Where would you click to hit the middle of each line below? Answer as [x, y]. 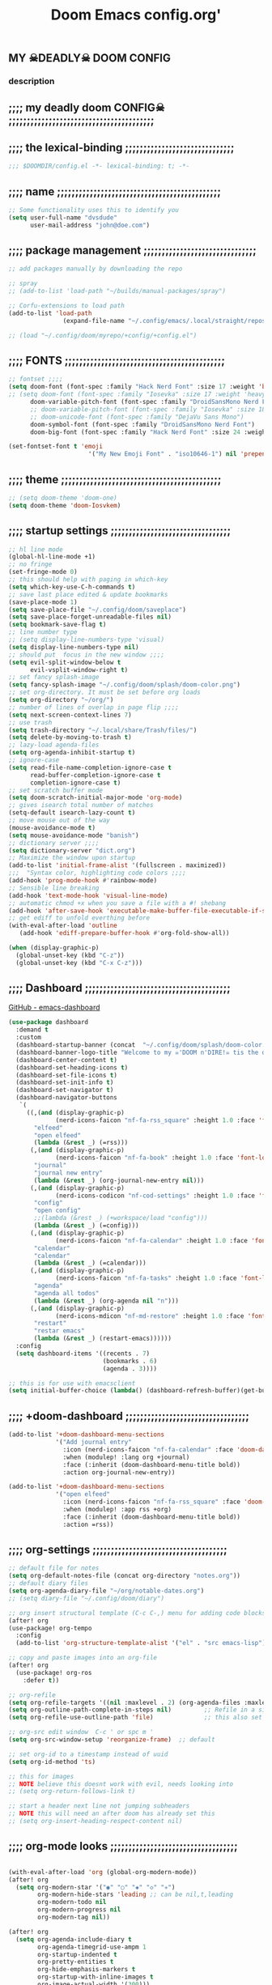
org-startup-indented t [77, 1954]
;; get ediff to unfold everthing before [79, 918]
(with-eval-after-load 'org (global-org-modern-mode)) [103, 1872]
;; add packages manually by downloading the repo [96, 269]
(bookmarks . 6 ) [130, 1361]
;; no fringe [30, 564]
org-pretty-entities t [76, 1962]
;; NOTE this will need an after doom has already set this [112, 1814]
